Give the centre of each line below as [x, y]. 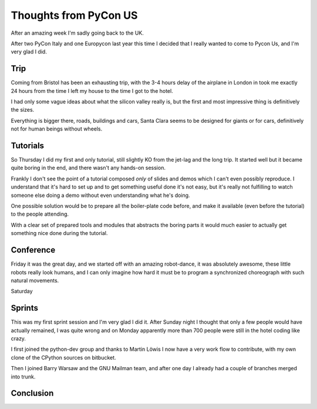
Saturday [22, 291]
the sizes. [23, 110]
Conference [33, 250]
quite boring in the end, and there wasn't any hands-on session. [88, 168]
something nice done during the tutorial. [59, 233]
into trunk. [23, 377]
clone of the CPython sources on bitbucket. [64, 357]
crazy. [18, 338]
